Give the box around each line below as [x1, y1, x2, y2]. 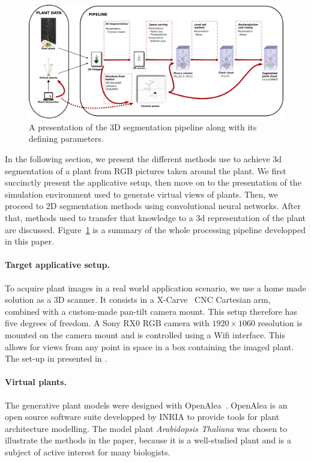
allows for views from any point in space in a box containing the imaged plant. [5, 340, 294, 353]
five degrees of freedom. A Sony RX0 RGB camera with [5, 317, 210, 329]
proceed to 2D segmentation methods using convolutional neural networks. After [5, 199, 301, 212]
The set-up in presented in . [5, 352, 107, 365]
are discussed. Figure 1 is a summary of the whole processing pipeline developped [5, 223, 306, 236]
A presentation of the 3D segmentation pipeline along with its [29, 120, 257, 133]
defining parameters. [29, 132, 104, 145]
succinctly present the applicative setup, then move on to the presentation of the [5, 176, 301, 189]
